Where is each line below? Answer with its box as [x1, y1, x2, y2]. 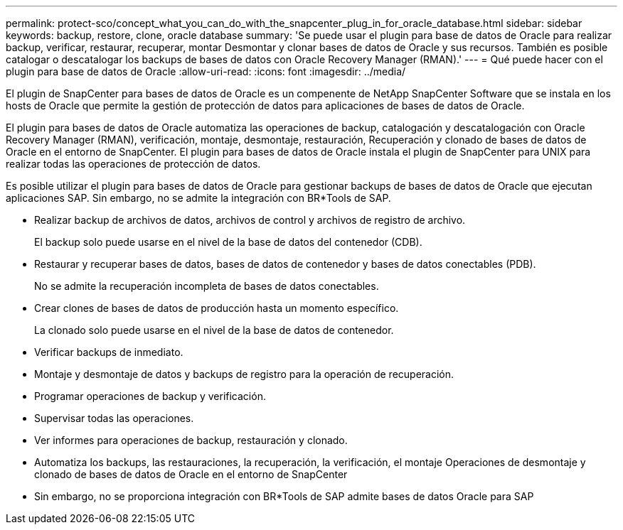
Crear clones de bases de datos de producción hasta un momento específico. [34, 302, 399, 314]
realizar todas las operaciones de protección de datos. [6, 158, 261, 170]
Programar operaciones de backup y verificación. [34, 390, 266, 402]
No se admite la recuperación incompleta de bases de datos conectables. [34, 280, 379, 292]
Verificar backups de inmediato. [34, 346, 183, 358]
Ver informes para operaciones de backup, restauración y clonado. [34, 434, 348, 446]
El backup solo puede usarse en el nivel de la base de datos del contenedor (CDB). [34, 236, 422, 248]
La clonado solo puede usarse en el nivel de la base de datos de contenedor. [34, 324, 394, 336]
